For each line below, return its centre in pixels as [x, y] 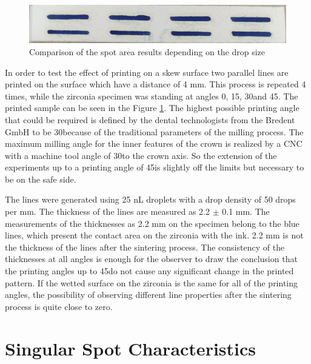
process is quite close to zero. [59, 306]
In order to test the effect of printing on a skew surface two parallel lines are [147, 72]
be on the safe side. [41, 179]
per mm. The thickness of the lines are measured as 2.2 [108, 211]
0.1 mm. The [246, 211]
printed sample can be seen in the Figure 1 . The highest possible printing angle [152, 108]
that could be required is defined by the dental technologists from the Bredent [150, 119]
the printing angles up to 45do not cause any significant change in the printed [149, 271]
